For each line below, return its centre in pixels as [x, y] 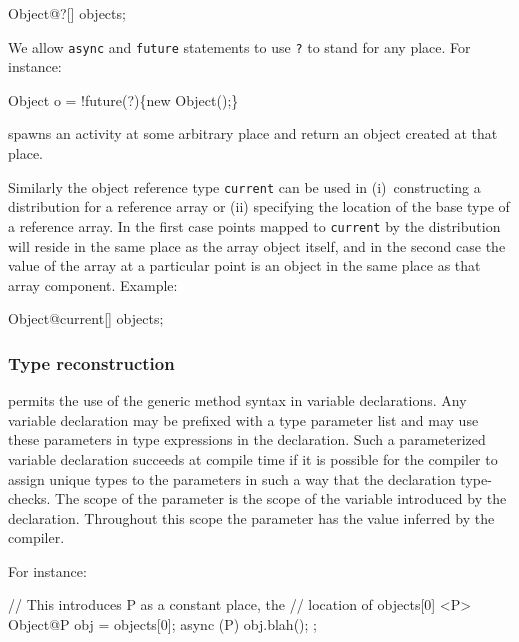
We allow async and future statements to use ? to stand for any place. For [239, 46]
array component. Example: [93, 284]
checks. [29, 498]
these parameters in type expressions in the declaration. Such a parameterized [247, 439]
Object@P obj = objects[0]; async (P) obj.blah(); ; [163, 624]
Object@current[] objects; [86, 318]
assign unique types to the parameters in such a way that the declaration [232, 478]
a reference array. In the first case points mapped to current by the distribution [254, 225]
